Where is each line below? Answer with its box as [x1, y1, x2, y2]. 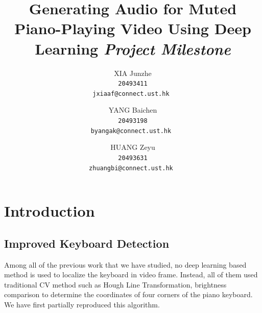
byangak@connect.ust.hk [90, 127, 172, 135]
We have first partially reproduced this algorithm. [4, 299, 160, 309]
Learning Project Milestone [35, 38, 231, 59]
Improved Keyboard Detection [4, 235, 170, 251]
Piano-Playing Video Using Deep [14, 18, 251, 39]
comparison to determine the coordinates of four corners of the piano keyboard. [4, 289, 253, 300]
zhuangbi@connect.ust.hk [89, 164, 173, 172]
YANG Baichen [108, 105, 157, 115]
